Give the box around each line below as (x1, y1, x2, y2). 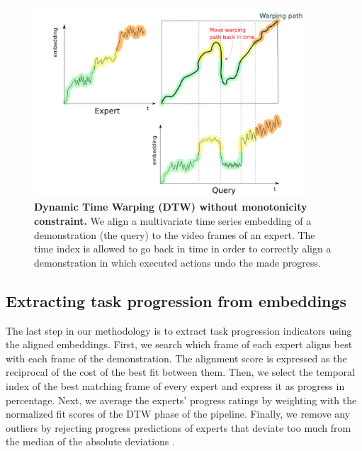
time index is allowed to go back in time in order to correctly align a (34, 241, 332, 256)
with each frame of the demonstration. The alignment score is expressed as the (6, 350, 347, 365)
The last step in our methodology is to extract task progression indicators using (6, 323, 352, 338)
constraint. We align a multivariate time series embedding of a (34, 213, 312, 228)
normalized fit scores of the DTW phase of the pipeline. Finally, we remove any (6, 406, 351, 421)
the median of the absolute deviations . (6, 434, 175, 449)
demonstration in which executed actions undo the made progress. (34, 255, 321, 269)
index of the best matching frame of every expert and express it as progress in (6, 378, 345, 393)
